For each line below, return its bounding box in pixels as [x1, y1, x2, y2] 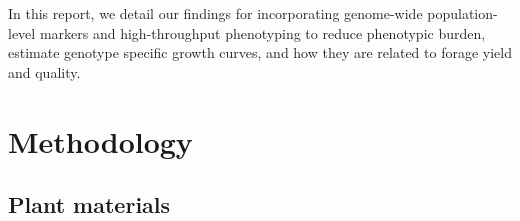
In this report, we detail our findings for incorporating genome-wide [8, 3, 423, 23]
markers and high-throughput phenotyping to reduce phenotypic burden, [39, 22, 486, 43]
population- [427, 3, 498, 23]
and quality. [8, 61, 81, 82]
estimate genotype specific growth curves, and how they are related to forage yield [8, 42, 512, 63]
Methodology [8, 120, 193, 161]
